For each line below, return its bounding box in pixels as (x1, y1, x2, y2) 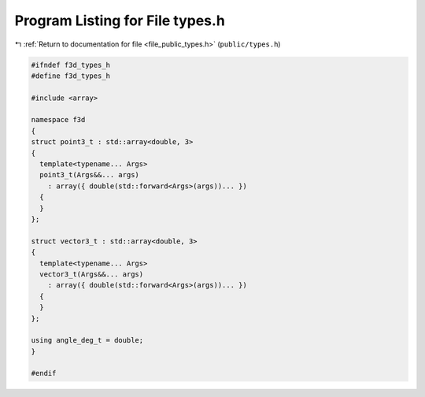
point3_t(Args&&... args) (39, 170, 139, 180)
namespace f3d (31, 115, 86, 124)
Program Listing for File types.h (14, 12, 226, 29)
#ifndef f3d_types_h (31, 60, 110, 69)
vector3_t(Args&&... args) (39, 269, 144, 279)
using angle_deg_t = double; (31, 336, 144, 345)
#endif (31, 369, 57, 378)
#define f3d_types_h (31, 71, 110, 80)
